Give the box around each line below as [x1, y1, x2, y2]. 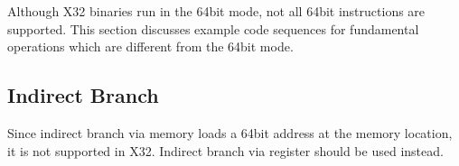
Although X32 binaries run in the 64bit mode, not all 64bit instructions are [7, 2, 426, 20]
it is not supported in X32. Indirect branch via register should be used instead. [7, 141, 444, 160]
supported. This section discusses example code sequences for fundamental [7, 19, 419, 38]
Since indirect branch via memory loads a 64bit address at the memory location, [7, 123, 453, 142]
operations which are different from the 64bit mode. [7, 37, 294, 56]
